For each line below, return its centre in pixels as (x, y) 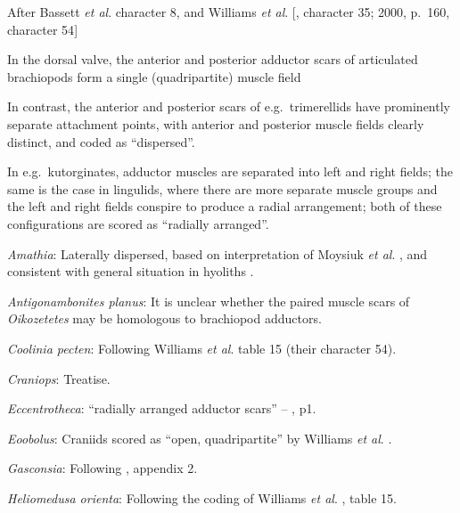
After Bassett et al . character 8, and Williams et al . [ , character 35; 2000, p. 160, (229, 12)
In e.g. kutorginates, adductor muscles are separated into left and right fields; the (230, 171)
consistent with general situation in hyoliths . (131, 271)
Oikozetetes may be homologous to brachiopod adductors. (164, 318)
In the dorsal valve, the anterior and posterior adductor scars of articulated (213, 59)
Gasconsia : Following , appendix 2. (103, 468)
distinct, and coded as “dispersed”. (101, 141)
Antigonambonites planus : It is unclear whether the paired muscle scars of (209, 301)
